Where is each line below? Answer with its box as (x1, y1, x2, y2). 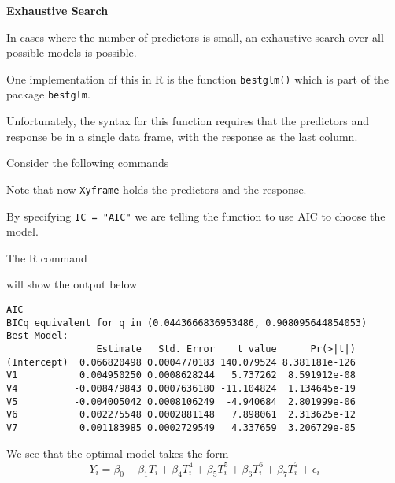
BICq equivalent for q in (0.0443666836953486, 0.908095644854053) (6, 317, 367, 329)
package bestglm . (6, 86, 90, 102)
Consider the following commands (6, 154, 169, 171)
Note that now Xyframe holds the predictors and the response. (6, 180, 307, 197)
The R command (6, 249, 87, 266)
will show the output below (6, 276, 138, 292)
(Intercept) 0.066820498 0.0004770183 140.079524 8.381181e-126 (6, 356, 356, 368)
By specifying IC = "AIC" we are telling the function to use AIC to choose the (6, 207, 386, 224)
